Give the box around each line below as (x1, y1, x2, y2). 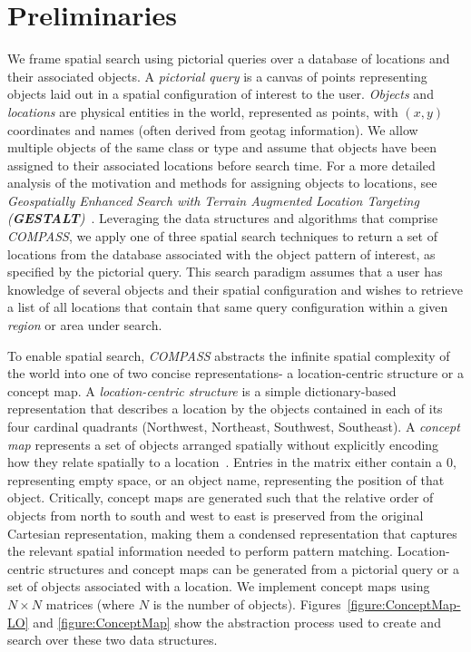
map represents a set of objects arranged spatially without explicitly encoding (7, 434, 439, 453)
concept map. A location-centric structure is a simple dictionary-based (7, 381, 397, 400)
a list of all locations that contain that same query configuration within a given (7, 297, 448, 316)
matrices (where (45, 594, 135, 613)
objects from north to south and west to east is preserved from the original (7, 505, 424, 524)
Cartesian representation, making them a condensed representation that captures (7, 523, 457, 542)
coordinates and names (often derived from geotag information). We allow (7, 120, 418, 139)
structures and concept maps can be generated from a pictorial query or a (48, 559, 459, 578)
